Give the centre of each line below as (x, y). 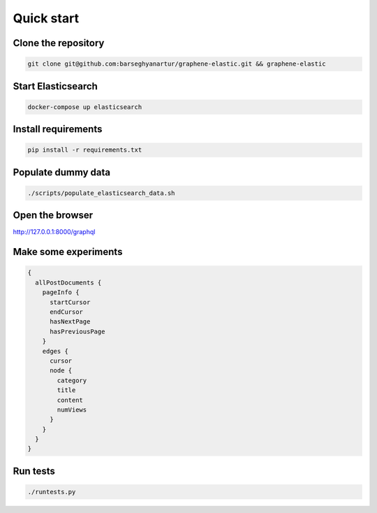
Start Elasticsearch (55, 86)
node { (61, 371)
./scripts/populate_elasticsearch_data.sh (101, 193)
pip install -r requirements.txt (85, 150)
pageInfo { (61, 292)
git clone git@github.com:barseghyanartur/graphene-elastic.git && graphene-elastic (177, 64)
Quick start (46, 18)
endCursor (67, 312)
